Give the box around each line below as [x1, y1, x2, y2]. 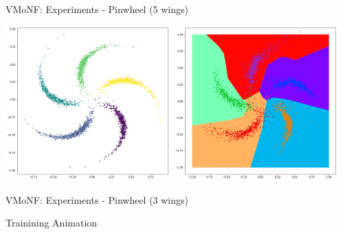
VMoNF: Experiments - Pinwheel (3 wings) [5, 192, 188, 207]
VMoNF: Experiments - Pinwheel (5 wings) [5, 2, 188, 16]
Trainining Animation [5, 215, 98, 230]
